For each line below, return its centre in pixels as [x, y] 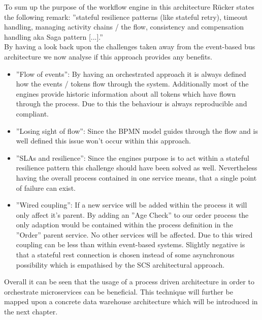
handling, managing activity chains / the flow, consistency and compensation [124, 27]
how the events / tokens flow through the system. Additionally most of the [132, 84]
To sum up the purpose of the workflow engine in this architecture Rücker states [129, 7]
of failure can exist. [46, 187]
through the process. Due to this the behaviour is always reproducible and [132, 104]
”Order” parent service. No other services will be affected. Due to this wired [134, 234]
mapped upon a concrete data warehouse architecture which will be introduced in [131, 301]
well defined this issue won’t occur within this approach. [103, 141]
